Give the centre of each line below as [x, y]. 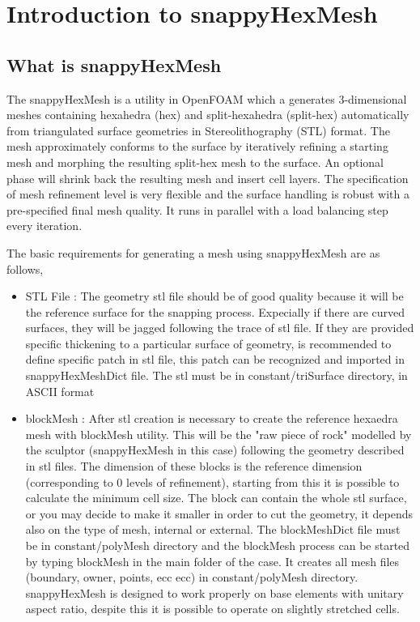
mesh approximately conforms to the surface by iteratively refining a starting [197, 146]
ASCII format [60, 391]
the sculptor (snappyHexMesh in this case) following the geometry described [215, 450]
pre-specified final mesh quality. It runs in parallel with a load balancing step [197, 209]
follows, [25, 268]
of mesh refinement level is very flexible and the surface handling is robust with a [208, 194]
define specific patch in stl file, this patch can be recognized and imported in [215, 359]
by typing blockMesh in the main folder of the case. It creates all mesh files [212, 561]
